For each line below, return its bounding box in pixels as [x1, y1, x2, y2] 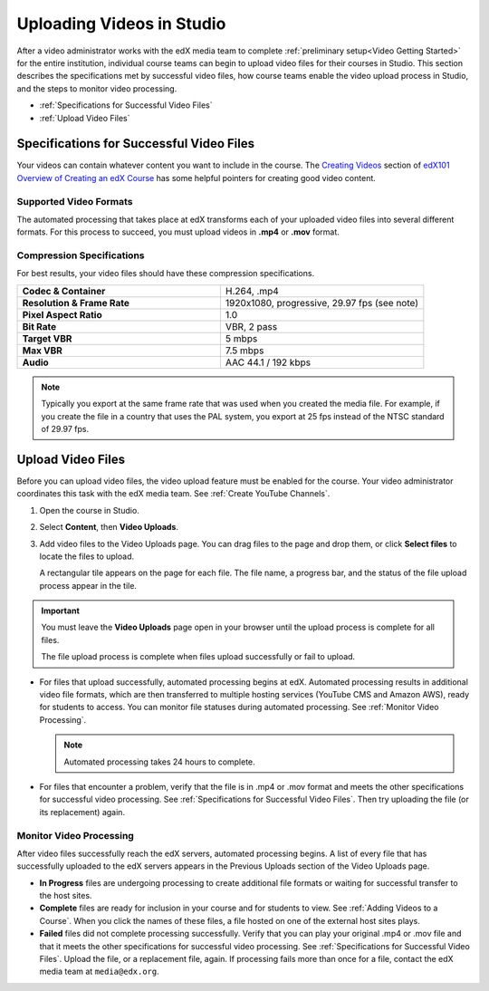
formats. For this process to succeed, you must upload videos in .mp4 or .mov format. [16, 226, 340, 237]
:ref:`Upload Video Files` [39, 112, 130, 123]
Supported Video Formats [16, 195, 133, 207]
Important [41, 605, 81, 616]
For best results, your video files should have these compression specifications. [16, 268, 315, 279]
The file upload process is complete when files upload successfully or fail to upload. [41, 651, 356, 662]
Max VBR [22, 344, 63, 357]
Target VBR [22, 332, 72, 344]
